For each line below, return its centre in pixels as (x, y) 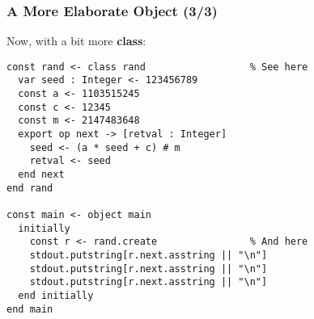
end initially (56, 295)
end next (41, 175)
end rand (30, 188)
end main (30, 309)
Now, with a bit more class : (76, 41)
